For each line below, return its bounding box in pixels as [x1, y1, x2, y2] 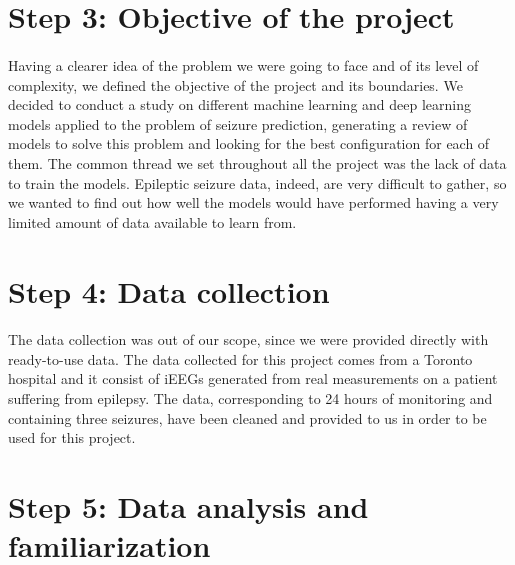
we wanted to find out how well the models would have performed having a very [8, 192, 499, 213]
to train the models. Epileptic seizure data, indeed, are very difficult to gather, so [8, 172, 507, 193]
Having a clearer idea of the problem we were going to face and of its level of [8, 54, 479, 75]
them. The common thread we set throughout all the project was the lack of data [8, 152, 507, 173]
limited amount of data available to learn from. [8, 211, 297, 232]
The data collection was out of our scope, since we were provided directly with [8, 329, 489, 350]
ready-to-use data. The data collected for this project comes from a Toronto [8, 348, 473, 369]
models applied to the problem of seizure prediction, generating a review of [8, 113, 468, 134]
